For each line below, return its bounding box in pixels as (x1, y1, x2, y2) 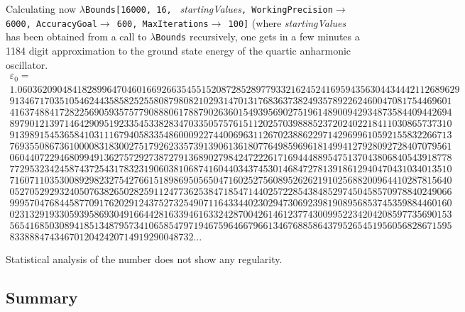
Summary (6, 286, 78, 308)
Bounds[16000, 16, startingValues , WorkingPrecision (85, 1, 333, 16)
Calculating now (6, 1, 77, 16)
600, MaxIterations (116, 18, 209, 29)
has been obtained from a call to (6, 29, 147, 44)
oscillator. (6, 57, 48, 72)
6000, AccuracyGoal (6, 18, 97, 29)
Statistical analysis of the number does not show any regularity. (6, 252, 283, 267)
